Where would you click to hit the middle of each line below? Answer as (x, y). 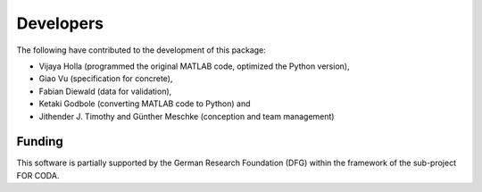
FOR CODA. (38, 175)
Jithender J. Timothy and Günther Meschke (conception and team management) (187, 116)
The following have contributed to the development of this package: (141, 50)
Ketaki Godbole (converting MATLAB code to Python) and (145, 104)
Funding (40, 142)
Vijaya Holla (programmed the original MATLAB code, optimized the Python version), (194, 66)
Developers (60, 23)
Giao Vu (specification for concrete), (106, 79)
